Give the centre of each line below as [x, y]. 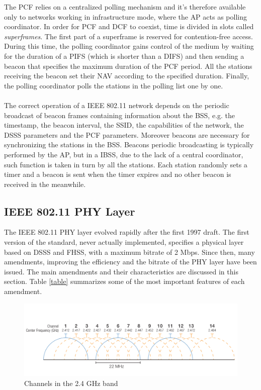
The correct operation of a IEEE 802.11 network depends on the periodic [117, 105]
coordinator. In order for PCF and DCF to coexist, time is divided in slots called [129, 26]
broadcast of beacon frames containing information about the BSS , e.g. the [120, 115]
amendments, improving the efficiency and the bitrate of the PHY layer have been [130, 262]
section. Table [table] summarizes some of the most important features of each [124, 281]
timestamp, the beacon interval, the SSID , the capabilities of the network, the [124, 125]
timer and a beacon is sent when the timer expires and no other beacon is [118, 174]
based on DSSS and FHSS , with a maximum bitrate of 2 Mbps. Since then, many [129, 252]
